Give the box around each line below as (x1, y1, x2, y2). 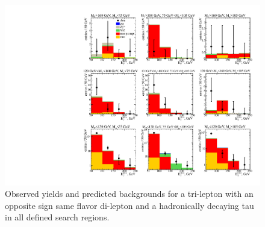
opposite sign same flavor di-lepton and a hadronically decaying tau (5, 199, 254, 211)
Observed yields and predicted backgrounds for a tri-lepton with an (5, 187, 254, 200)
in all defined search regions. (5, 211, 110, 223)
